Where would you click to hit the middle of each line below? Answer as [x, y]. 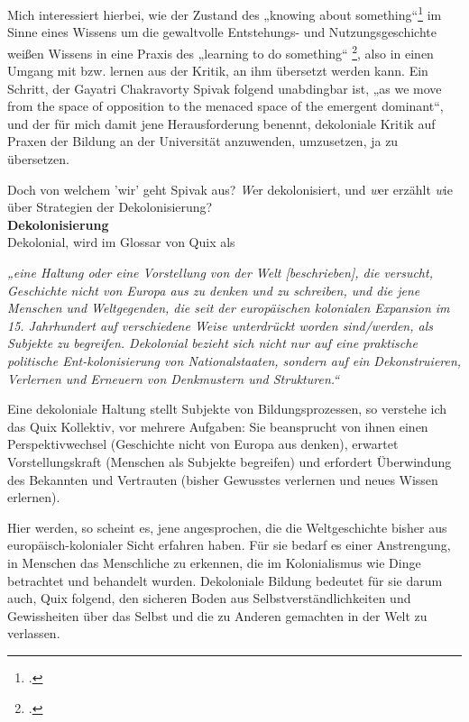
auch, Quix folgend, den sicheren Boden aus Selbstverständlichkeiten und [209, 598]
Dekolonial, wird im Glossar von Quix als [121, 242]
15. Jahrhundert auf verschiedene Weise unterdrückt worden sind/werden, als [221, 325]
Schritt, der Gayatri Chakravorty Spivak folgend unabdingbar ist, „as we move [225, 88]
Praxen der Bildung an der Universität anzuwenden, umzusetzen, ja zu [203, 141]
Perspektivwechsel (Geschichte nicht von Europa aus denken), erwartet [203, 444]
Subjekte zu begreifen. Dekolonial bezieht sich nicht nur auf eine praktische [212, 343]
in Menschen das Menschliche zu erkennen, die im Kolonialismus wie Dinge [214, 562]
